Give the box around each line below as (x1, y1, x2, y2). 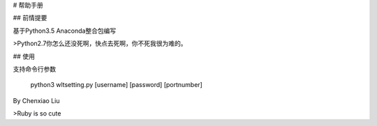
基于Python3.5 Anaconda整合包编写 (13, 26, 117, 35)
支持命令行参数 (13, 65, 56, 73)
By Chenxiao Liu (13, 96, 60, 104)
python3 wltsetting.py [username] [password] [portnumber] (30, 81, 202, 89)
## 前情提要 (13, 14, 47, 22)
